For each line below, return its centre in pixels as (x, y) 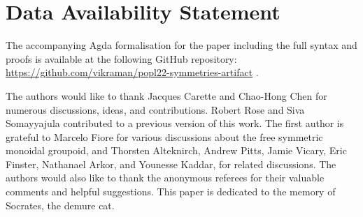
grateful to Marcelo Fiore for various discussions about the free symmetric (164, 136)
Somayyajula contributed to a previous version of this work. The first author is (175, 123)
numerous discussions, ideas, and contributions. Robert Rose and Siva (155, 109)
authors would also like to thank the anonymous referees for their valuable (165, 178)
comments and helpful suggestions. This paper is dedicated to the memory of (171, 192)
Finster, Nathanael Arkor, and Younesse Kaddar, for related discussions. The (171, 164)
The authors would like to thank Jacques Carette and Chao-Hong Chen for (166, 95)
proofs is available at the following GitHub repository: (121, 58)
